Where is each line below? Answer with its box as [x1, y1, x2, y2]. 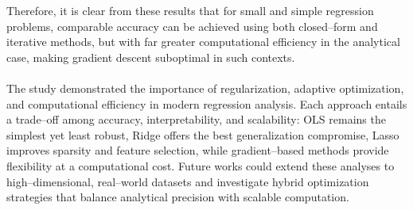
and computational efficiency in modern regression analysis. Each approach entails [6, 95, 407, 112]
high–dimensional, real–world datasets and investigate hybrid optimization [6, 173, 369, 189]
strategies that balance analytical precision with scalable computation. [6, 189, 349, 205]
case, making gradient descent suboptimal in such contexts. [6, 48, 295, 65]
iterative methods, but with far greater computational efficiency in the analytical [6, 33, 400, 50]
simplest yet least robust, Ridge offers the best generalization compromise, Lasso [6, 126, 399, 143]
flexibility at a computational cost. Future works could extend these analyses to [6, 157, 395, 174]
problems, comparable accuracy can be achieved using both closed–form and [6, 17, 378, 34]
